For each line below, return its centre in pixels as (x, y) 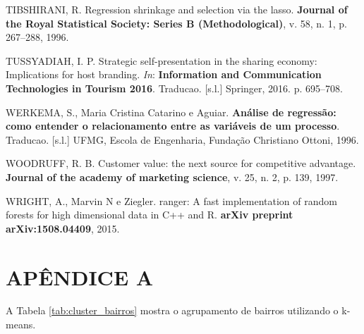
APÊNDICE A (80, 277)
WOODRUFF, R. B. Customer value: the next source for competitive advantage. (181, 163)
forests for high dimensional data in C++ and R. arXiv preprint (150, 215)
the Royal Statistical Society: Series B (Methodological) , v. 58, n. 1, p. (176, 23)
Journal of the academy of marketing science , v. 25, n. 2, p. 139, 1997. (172, 177)
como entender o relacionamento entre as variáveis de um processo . (173, 126)
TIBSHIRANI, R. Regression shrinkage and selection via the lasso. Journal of (177, 9)
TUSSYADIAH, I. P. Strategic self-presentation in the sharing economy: (162, 60)
